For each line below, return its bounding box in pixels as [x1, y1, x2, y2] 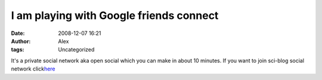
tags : [11, 46, 24, 53]
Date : [11, 30, 25, 37]
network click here [11, 65, 56, 72]
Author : [11, 37, 31, 44]
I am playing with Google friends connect [11, 9, 219, 22]
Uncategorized [58, 46, 95, 53]
